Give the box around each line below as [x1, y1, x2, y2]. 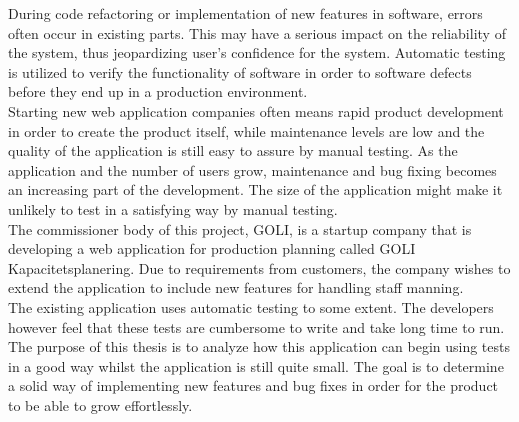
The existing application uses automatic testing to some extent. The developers [8, 296, 494, 317]
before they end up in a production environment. [8, 81, 308, 102]
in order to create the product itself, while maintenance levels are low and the [8, 120, 485, 141]
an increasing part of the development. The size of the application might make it [8, 179, 503, 200]
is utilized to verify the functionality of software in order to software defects [8, 61, 472, 82]
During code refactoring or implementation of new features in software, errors [8, 3, 483, 23]
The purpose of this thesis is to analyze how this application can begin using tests [8, 336, 510, 357]
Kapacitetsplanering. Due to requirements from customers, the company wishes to [8, 257, 511, 278]
